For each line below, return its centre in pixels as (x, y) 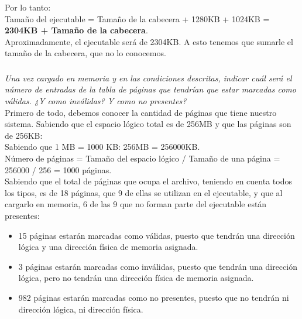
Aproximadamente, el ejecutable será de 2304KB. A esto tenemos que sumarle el (149, 41)
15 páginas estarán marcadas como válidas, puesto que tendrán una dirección (157, 235)
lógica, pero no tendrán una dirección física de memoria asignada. (136, 278)
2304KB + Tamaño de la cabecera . (76, 30)
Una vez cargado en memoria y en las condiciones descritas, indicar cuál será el (148, 78)
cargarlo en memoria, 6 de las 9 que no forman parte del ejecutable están (136, 204)
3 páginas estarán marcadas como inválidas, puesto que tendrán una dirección (158, 266)
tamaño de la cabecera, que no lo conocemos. (85, 53)
